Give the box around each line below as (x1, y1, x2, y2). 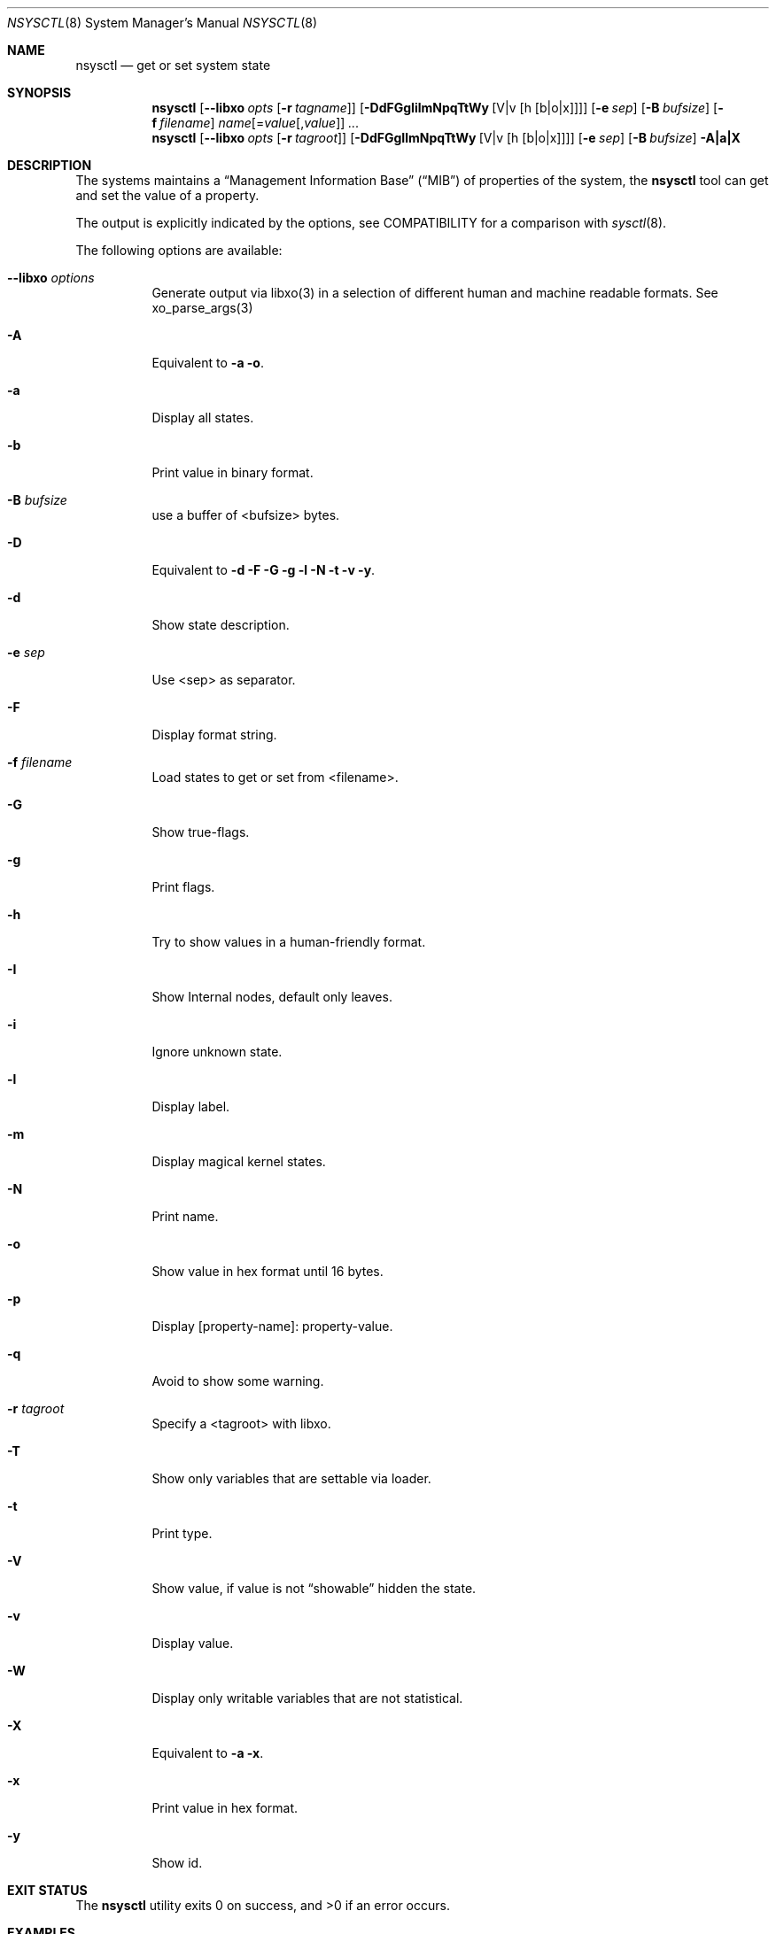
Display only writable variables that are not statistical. (151, 1690, 463, 1706)
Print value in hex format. (151, 1800, 299, 1815)
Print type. (151, 1526, 213, 1541)
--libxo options (7, 270, 95, 285)
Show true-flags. (151, 824, 250, 839)
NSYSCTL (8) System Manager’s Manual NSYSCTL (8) (7, 15, 318, 30)
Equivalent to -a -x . (151, 1745, 264, 1760)
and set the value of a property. (75, 188, 260, 203)
